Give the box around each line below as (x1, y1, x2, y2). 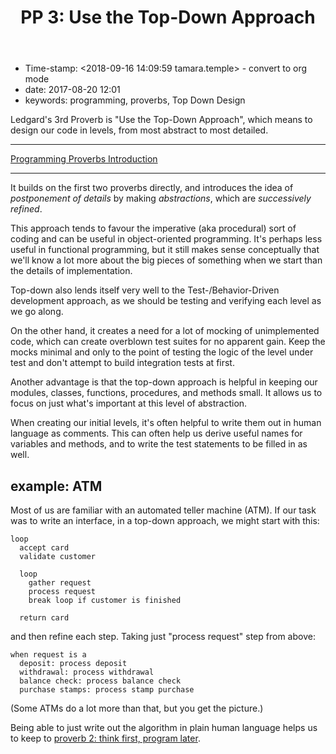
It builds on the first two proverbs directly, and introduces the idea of (10, 182, 294, 194)
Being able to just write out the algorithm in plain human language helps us (10, 722, 318, 733)
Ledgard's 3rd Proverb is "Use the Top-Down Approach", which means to (10, 114, 313, 126)
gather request (28, 578, 92, 588)
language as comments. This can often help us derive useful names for (10, 427, 303, 440)
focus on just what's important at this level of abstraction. (10, 397, 248, 410)
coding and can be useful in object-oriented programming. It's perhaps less (10, 233, 323, 245)
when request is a (10, 650, 87, 660)
